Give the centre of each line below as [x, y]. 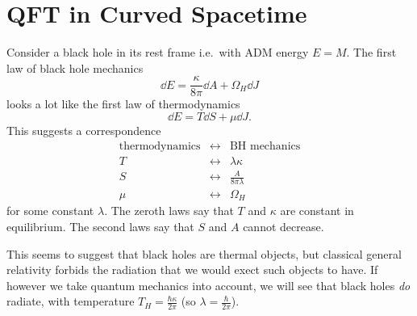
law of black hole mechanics [75, 67]
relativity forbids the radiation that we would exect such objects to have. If [192, 270]
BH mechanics [265, 146]
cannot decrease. [284, 227]
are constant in [317, 211]
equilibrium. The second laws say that [100, 227]
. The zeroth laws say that [169, 211]
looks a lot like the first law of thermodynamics [123, 104]
